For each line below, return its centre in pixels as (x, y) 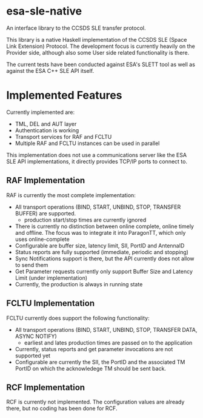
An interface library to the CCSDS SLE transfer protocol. (76, 28)
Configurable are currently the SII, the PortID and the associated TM (100, 362)
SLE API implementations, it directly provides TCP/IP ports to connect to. (97, 161)
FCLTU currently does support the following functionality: (78, 318)
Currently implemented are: (40, 112)
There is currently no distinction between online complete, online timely (104, 226)
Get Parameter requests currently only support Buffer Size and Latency (104, 271)
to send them (32, 265)
